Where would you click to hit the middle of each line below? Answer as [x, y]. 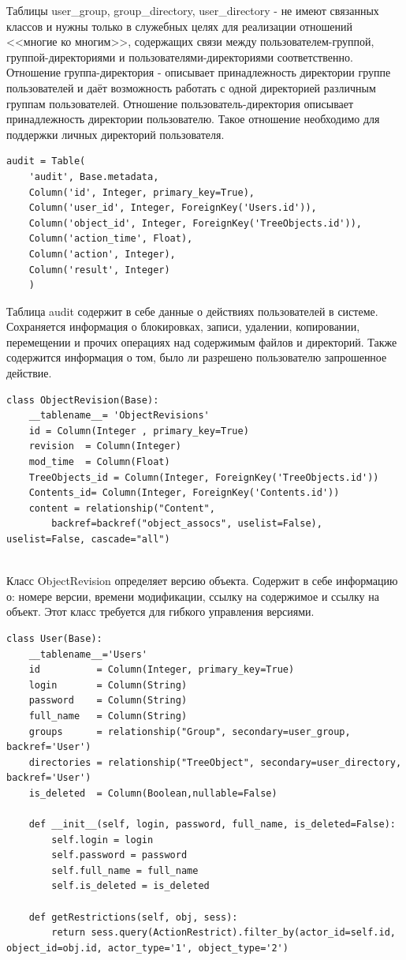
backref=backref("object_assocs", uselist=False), [187, 524]
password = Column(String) [108, 701]
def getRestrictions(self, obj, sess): [133, 917]
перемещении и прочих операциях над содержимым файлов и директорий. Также [202, 341]
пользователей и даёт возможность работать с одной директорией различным [191, 87]
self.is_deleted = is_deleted [130, 886]
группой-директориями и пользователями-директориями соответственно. [180, 56]
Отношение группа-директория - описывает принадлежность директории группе [199, 72]
